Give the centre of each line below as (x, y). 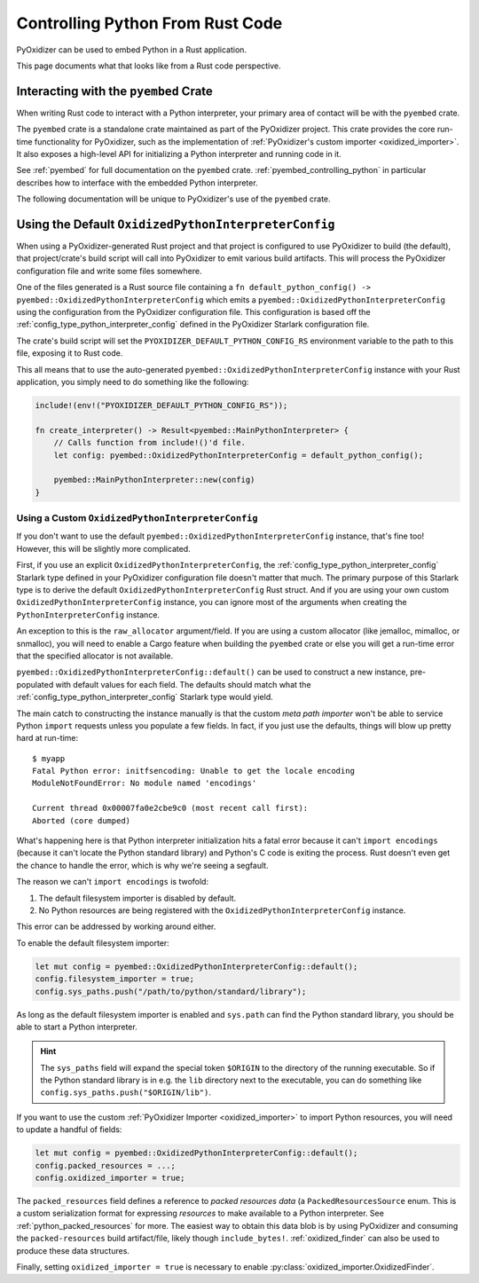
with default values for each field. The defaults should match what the (183, 684)
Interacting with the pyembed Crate (114, 91)
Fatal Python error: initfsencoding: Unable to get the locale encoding (193, 771)
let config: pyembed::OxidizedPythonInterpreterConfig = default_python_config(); (239, 455)
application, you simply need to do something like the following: (133, 382)
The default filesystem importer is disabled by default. (137, 898)
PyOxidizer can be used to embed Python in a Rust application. (132, 50)
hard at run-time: (47, 738)
